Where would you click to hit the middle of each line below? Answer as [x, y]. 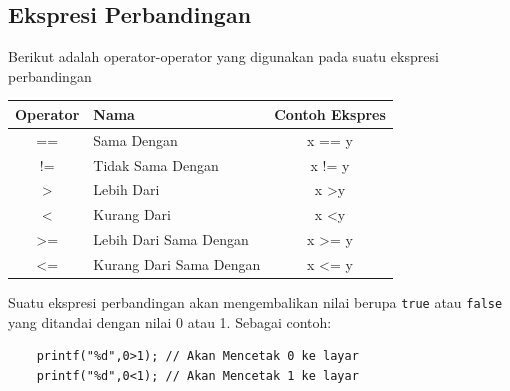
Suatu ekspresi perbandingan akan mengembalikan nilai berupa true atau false [255, 302]
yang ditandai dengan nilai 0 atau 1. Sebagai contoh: [170, 321]
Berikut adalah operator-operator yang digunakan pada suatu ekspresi [223, 56]
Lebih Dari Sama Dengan [171, 239]
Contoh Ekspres [330, 113]
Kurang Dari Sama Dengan [177, 263]
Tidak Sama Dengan [156, 164]
